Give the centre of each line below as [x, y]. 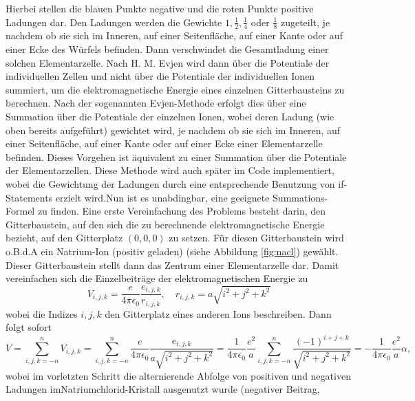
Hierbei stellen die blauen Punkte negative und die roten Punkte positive [160, 8]
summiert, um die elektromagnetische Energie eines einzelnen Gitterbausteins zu [175, 89]
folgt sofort [29, 327]
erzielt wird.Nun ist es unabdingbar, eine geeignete [162, 197]
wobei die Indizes [42, 313]
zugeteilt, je [305, 22]
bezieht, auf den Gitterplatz [64, 238]
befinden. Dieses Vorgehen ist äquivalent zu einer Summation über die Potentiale [176, 156]
